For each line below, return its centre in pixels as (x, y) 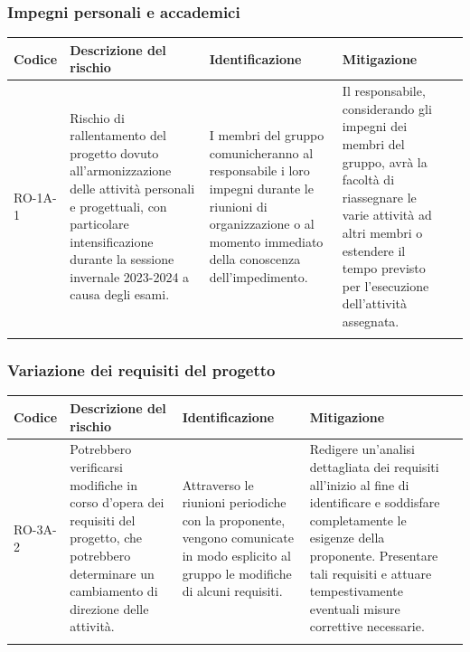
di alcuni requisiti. (232, 591)
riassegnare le (379, 197)
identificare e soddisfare (375, 502)
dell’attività (375, 303)
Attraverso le (218, 484)
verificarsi (96, 466)
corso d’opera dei (117, 502)
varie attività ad (387, 215)
